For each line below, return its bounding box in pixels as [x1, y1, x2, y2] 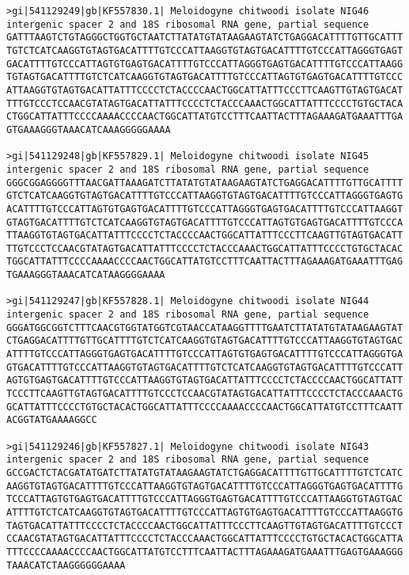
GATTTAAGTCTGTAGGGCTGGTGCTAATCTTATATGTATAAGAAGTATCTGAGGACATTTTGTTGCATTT [6, 32, 403, 44]
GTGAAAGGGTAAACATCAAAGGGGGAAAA [6, 124, 171, 135]
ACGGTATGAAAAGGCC [6, 414, 97, 426]
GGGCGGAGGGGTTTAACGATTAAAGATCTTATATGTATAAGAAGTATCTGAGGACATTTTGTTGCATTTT [6, 177, 403, 188]
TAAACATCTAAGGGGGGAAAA [6, 559, 126, 571]
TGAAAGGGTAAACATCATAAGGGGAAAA [6, 269, 165, 281]
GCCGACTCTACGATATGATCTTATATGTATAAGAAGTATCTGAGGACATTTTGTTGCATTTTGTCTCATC [6, 466, 403, 478]
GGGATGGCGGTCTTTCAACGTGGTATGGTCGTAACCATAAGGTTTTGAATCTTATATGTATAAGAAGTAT [6, 322, 403, 333]
